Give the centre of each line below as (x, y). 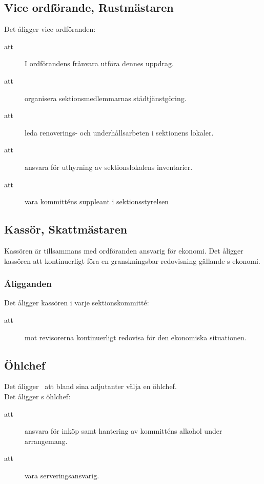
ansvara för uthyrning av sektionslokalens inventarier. (109, 167)
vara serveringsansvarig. (62, 475)
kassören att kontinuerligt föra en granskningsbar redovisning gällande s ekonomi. (132, 260)
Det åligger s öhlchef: (37, 396)
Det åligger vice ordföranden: (50, 29)
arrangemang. (46, 441)
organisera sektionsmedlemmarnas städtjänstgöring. (106, 98)
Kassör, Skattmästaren (66, 229)
